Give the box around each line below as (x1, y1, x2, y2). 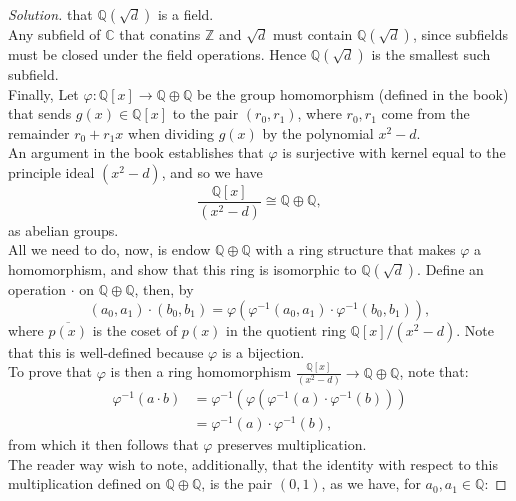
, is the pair (201, 473, 273, 494)
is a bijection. (221, 341, 305, 362)
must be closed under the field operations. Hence (8, 44, 307, 64)
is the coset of (92, 319, 178, 340)
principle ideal (8, 161, 95, 182)
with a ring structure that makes (255, 239, 456, 260)
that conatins (119, 24, 201, 44)
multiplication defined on (8, 473, 161, 494)
